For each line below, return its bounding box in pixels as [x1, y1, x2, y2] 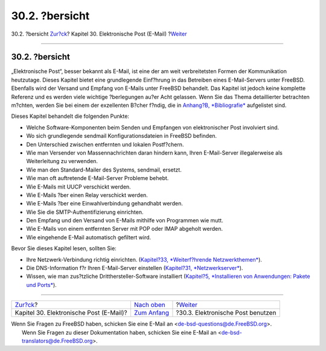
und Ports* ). [26, 281, 57, 288]
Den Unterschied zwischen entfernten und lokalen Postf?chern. [26, 141, 184, 148]
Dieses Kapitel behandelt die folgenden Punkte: [11, 112, 130, 120]
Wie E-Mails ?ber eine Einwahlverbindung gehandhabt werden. [26, 200, 184, 207]
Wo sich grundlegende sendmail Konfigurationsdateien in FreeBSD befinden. [26, 132, 217, 140]
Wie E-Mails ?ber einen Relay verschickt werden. [26, 191, 148, 199]
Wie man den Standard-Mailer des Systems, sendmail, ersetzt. [26, 166, 182, 173]
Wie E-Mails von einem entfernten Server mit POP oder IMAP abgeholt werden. [26, 225, 223, 233]
